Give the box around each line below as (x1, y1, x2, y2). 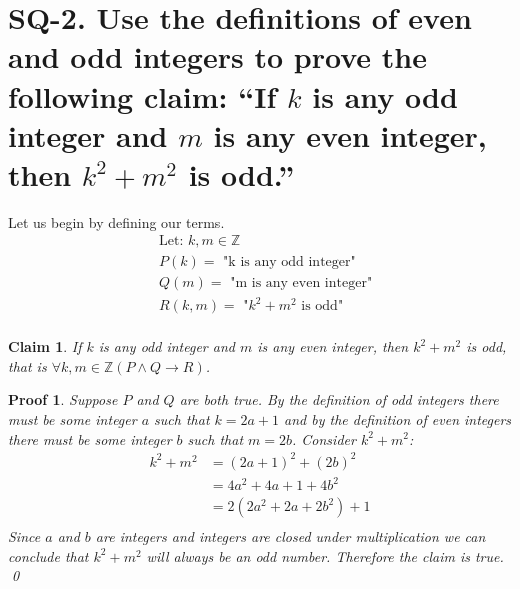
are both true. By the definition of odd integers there (179, 389, 499, 410)
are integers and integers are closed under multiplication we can (95, 526, 486, 547)
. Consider (292, 428, 356, 449)
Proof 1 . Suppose (8, 389, 118, 410)
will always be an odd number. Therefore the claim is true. (146, 545, 504, 566)
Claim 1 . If (8, 336, 82, 357)
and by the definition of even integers (284, 408, 512, 429)
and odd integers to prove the (8, 36, 427, 77)
